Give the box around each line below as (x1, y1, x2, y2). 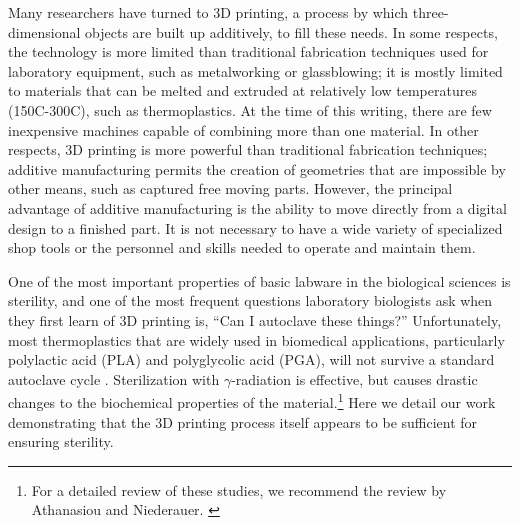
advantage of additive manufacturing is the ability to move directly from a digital (8, 197, 507, 218)
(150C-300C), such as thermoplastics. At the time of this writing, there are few (8, 99, 492, 120)
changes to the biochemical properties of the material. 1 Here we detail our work (8, 389, 496, 412)
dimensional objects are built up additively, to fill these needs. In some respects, (8, 21, 498, 42)
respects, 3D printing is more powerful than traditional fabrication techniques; (8, 139, 488, 160)
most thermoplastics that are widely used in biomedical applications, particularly (8, 329, 505, 350)
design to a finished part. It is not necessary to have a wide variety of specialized (8, 217, 503, 238)
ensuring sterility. (8, 431, 114, 452)
